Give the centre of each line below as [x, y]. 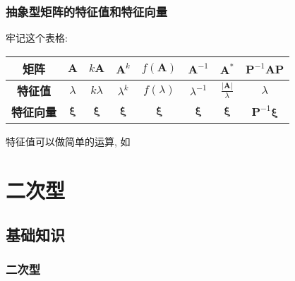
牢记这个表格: [37, 38]
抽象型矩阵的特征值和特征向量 [87, 11]
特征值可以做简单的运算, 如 [68, 141]
